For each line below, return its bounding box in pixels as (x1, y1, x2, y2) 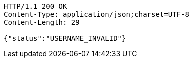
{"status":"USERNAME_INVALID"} (4, 34, 126, 42)
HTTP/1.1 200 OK (4, 2, 67, 10)
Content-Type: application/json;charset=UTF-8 (4, 10, 189, 18)
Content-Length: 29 (4, 18, 80, 26)
